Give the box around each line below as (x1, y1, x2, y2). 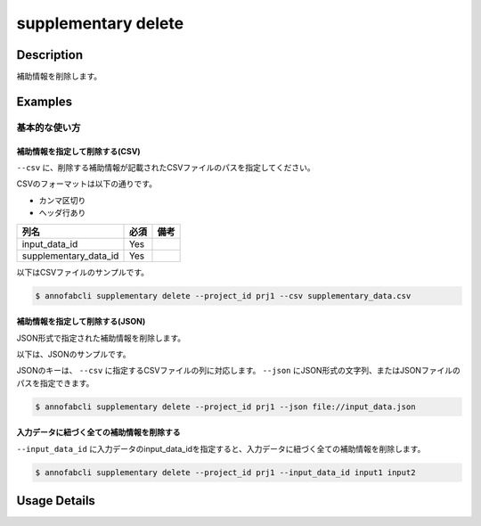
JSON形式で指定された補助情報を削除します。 (16, 333, 186, 343)
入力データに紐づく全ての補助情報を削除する (16, 427, 181, 438)
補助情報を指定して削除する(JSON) (16, 316, 146, 327)
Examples (16, 94, 73, 109)
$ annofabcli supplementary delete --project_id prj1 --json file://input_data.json (35, 401, 416, 412)
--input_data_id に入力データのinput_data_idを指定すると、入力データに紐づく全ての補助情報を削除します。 (16, 443, 426, 454)
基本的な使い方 (16, 121, 81, 134)
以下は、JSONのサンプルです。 (16, 349, 131, 359)
